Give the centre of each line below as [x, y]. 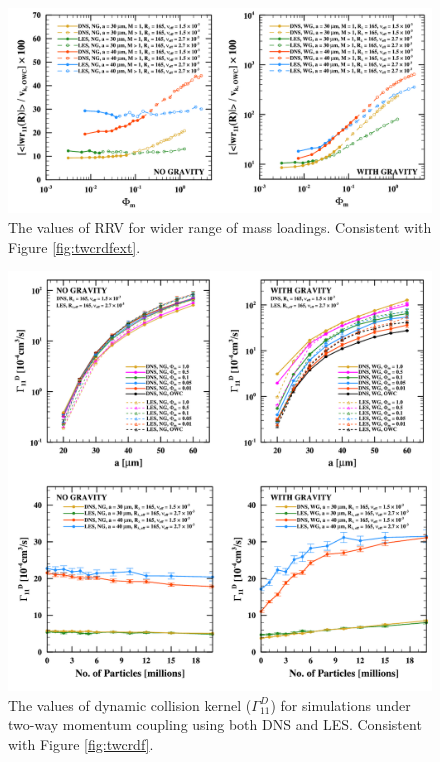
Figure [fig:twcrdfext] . [74, 246]
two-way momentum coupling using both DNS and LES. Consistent [215, 724]
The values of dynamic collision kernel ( [130, 704]
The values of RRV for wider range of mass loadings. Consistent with [220, 226]
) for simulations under [340, 704]
